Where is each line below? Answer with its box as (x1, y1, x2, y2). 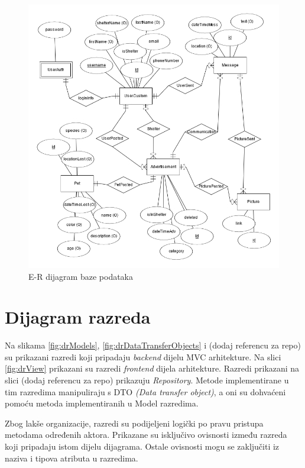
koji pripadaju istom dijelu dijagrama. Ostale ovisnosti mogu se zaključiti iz (5, 440, 280, 453)
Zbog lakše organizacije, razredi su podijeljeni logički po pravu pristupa (5, 417, 264, 429)
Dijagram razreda (5, 305, 151, 329)
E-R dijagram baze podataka (28, 270, 134, 282)
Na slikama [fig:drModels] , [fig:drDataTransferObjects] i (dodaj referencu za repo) (5, 339, 301, 351)
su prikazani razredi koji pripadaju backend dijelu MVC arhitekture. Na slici (5, 350, 281, 363)
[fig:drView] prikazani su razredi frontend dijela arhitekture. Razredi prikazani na (5, 362, 300, 375)
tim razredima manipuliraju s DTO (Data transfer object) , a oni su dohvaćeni (5, 385, 286, 398)
